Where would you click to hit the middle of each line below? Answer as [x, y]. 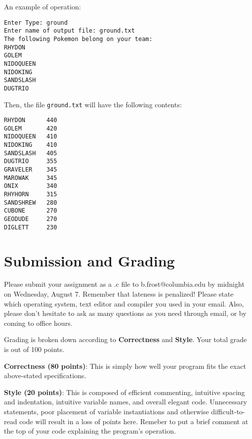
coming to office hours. [38, 323]
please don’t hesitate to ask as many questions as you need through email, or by [125, 313]
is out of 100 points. [34, 349]
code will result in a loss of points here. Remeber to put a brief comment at [134, 421]
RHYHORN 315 [31, 195]
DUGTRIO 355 [31, 161]
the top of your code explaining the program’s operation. [90, 431]
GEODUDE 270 [31, 219]
